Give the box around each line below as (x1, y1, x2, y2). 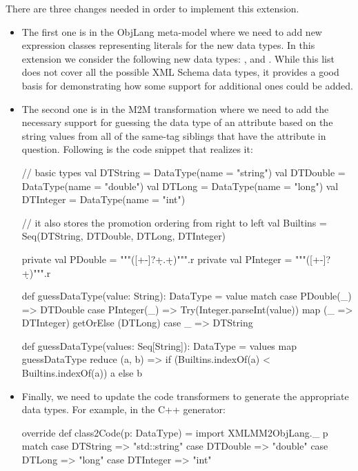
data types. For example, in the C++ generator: (21, 402, 226, 417)
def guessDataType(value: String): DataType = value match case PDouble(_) (21, 289, 352, 303)
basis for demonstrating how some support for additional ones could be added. (21, 78, 353, 92)
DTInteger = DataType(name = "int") (21, 192, 186, 207)
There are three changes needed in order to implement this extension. (6, 1, 299, 15)
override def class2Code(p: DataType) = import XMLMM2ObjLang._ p (21, 425, 328, 439)
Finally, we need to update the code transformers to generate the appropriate (21, 388, 349, 403)
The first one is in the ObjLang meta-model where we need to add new (21, 24, 322, 39)
